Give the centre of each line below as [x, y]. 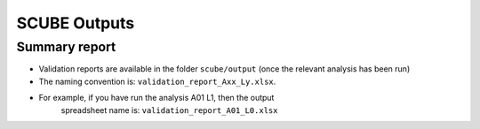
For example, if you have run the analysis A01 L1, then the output [156, 98]
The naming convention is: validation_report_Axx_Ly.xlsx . [157, 81]
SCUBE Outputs [76, 23]
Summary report [66, 47]
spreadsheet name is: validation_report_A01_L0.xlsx [169, 110]
